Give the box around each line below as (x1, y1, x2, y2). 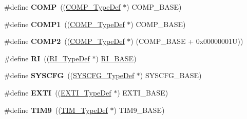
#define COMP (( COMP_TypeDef (4, 2, 121, 12)
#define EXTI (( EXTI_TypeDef (4, 87, 111, 98)
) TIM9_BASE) (113, 104, 165, 115)
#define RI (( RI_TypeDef (4, 53, 90, 63)
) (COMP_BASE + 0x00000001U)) (130, 36, 243, 46)
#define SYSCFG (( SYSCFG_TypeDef (4, 70, 135, 81)
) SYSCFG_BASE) (140, 70, 202, 81)
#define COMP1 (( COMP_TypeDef (4, 18, 125, 29)
